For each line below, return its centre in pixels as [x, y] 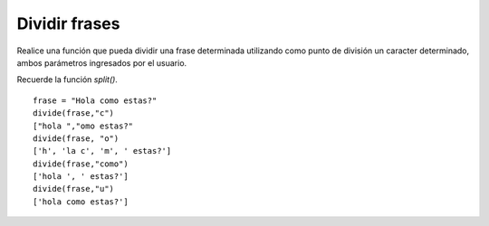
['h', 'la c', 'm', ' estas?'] [102, 151]
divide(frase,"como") [81, 164]
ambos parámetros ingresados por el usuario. [102, 62]
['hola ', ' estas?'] [81, 177]
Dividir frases [68, 24]
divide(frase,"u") [74, 189]
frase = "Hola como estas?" [95, 100]
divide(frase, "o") [76, 138]
